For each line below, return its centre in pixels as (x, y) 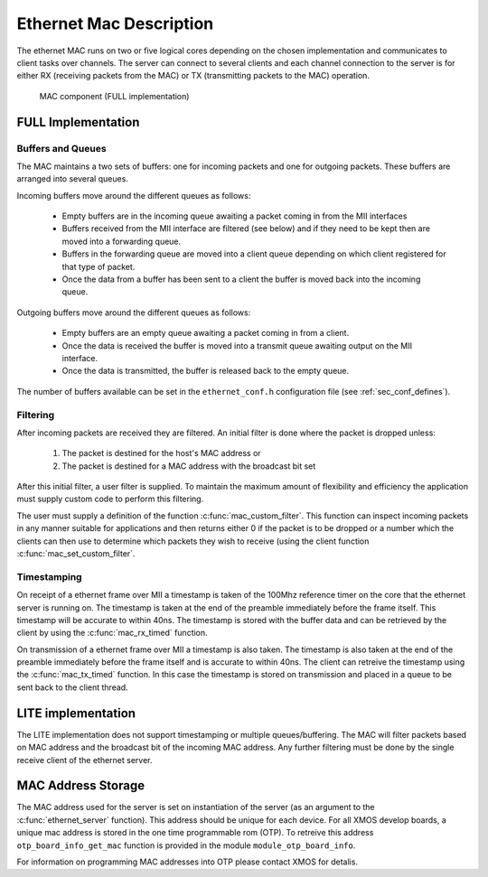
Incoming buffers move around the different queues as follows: (134, 195)
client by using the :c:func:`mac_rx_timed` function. (112, 633)
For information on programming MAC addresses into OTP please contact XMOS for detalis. (188, 862)
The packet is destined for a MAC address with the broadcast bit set (189, 466)
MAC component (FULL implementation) (114, 96)
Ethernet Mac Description (115, 23)
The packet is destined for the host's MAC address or (161, 453)
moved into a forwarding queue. (122, 241)
